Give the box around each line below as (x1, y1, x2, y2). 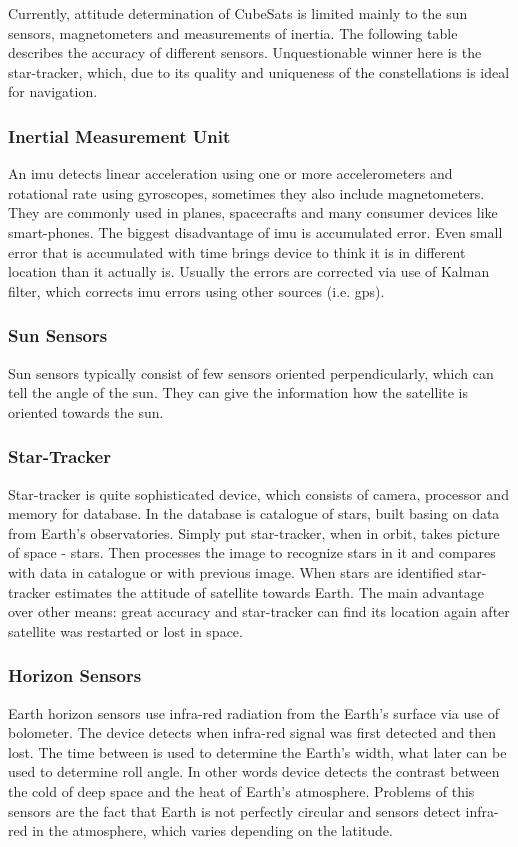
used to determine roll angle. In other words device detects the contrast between (8, 761, 500, 782)
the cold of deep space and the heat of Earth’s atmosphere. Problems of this (8, 780, 475, 801)
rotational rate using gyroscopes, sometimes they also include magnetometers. (8, 182, 485, 203)
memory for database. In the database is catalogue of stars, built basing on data (8, 503, 500, 524)
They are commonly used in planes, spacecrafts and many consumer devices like (8, 202, 498, 223)
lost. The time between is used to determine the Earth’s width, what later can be (8, 741, 507, 762)
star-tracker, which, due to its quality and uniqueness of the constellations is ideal (8, 61, 510, 82)
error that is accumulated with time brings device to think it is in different (8, 241, 466, 262)
